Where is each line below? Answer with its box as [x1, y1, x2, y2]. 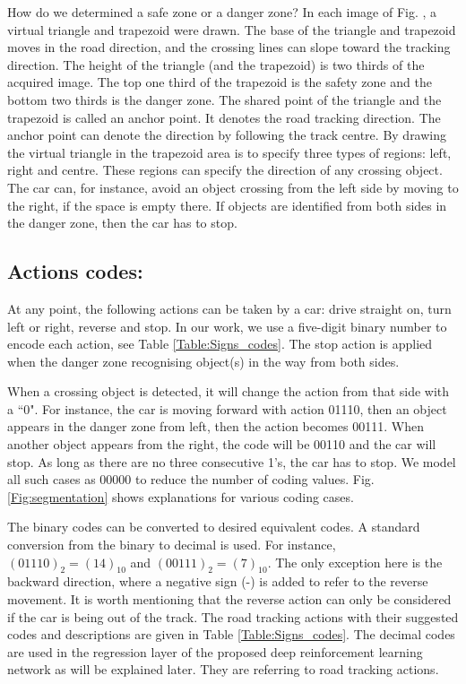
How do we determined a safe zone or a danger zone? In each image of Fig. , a [7, 3, 437, 21]
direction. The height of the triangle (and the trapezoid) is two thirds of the [7, 55, 425, 74]
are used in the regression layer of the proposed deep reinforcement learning [7, 642, 423, 661]
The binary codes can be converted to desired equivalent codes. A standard [7, 517, 420, 536]
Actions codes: [7, 257, 143, 285]
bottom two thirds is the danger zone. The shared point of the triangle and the [7, 90, 442, 108]
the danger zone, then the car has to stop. [7, 213, 237, 232]
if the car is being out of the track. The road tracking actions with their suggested [7, 607, 459, 626]
